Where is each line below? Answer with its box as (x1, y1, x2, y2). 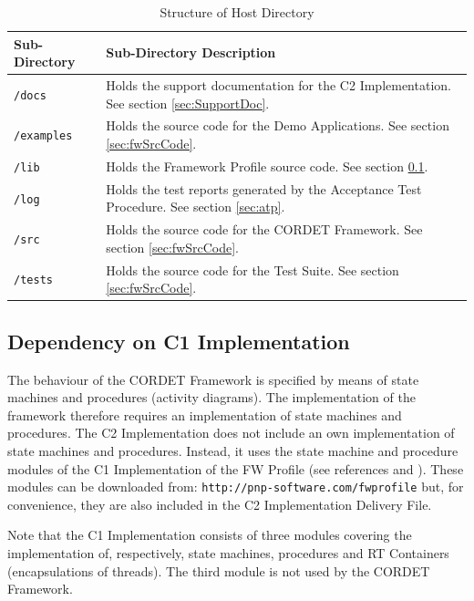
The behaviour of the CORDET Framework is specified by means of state (7, 369, 419, 389)
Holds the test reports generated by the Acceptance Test (106, 179, 422, 198)
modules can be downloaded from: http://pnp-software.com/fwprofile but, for (7, 477, 464, 496)
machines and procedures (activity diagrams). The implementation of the (7, 388, 416, 407)
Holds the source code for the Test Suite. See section (106, 260, 399, 279)
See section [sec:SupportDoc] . (106, 93, 270, 112)
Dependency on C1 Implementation (7, 326, 350, 355)
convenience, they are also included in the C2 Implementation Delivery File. (7, 494, 432, 513)
